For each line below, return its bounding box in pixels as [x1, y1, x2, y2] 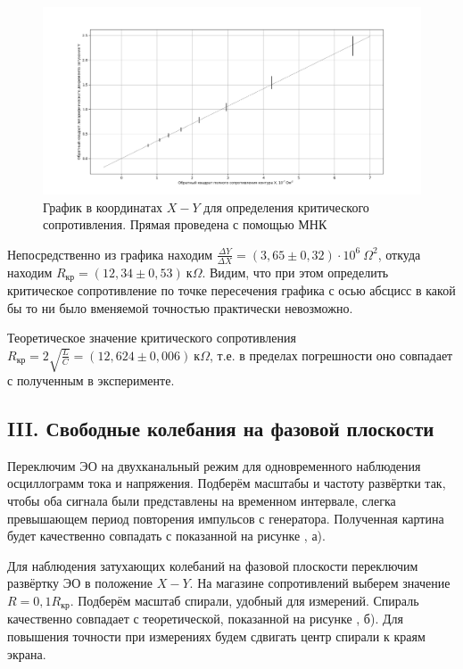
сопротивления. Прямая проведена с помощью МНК [43, 215, 327, 234]
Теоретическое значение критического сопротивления [7, 328, 296, 347]
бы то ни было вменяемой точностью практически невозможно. [7, 298, 353, 317]
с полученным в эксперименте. [7, 371, 175, 390]
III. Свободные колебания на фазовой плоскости [7, 415, 434, 442]
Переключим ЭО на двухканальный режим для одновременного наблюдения [7, 456, 421, 475]
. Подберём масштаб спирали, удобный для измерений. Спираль [70, 591, 419, 609]
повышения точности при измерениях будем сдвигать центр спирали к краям [7, 627, 426, 646]
